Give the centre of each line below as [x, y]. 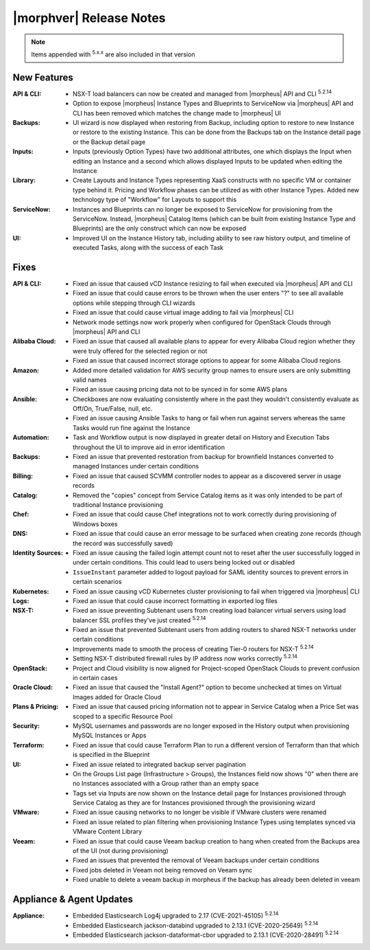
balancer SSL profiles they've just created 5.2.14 [139, 620]
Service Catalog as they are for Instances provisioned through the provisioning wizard [194, 803]
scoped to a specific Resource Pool [123, 716]
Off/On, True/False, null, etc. [113, 409]
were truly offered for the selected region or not [140, 351]
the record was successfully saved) [123, 543]
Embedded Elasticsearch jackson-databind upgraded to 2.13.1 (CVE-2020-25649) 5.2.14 [196, 925]
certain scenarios [98, 582]
